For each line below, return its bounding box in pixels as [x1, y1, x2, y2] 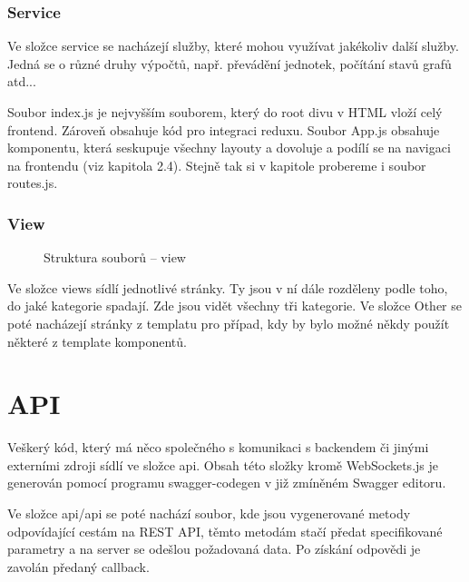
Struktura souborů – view [44, 248, 186, 267]
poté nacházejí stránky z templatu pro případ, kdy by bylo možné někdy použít [7, 313, 450, 332]
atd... [7, 72, 36, 91]
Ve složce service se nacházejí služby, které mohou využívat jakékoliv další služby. [7, 36, 459, 55]
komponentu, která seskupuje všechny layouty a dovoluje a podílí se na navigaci [7, 138, 451, 157]
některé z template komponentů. [7, 331, 187, 350]
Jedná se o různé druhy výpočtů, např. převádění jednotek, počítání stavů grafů [7, 54, 452, 73]
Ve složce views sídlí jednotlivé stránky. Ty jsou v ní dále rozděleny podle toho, [7, 278, 448, 297]
